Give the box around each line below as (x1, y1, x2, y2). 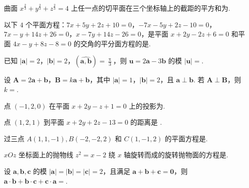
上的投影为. (128, 100, 165, 111)
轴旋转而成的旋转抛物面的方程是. (124, 150, 228, 160)
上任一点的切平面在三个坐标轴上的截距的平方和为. (71, 3, 230, 13)
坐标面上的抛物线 (18, 150, 73, 160)
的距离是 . (130, 117, 162, 127)
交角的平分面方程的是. (80, 38, 151, 48)
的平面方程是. (165, 133, 208, 143)
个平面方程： (25, 19, 67, 29)
